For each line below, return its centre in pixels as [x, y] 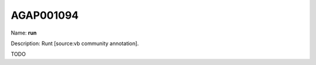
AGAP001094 [45, 15]
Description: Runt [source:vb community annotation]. [75, 43]
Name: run [24, 33]
